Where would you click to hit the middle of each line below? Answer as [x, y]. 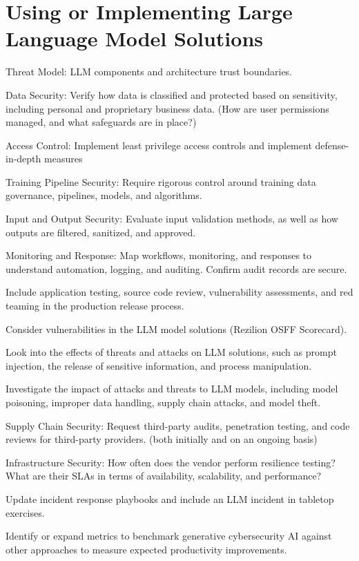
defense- [332, 145]
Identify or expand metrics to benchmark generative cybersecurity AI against [169, 536]
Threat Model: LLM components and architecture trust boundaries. [149, 72]
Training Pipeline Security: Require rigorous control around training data [161, 181]
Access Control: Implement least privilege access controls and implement [159, 145]
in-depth [23, 159]
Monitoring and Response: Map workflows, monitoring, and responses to [159, 255]
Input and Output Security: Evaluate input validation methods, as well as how [172, 219]
